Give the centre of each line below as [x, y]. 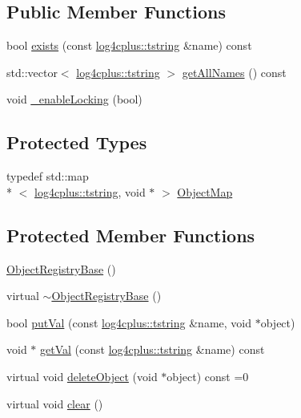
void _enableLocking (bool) [74, 99]
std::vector [32, 72]
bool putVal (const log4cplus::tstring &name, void [129, 322]
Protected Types [77, 142]
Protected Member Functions [131, 235]
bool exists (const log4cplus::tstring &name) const [129, 45]
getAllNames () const [234, 72]
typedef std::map [48, 176]
